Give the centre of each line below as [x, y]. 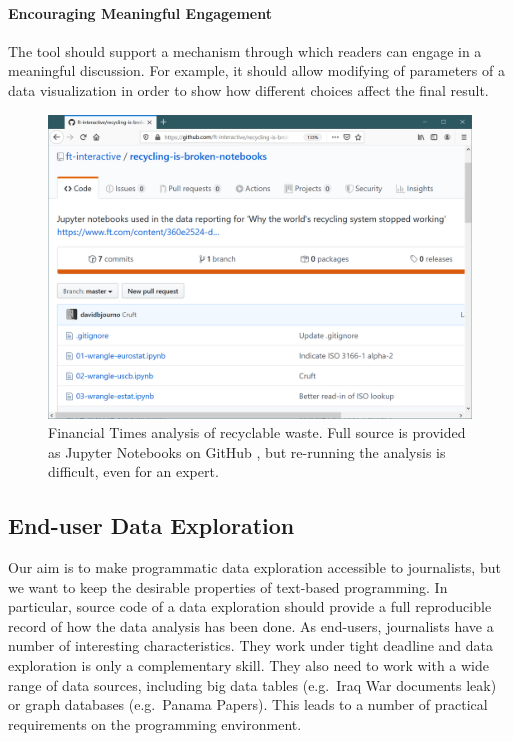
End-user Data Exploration [151, 525]
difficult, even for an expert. [133, 471]
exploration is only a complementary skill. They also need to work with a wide [248, 665]
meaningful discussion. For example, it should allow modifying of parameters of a [256, 70]
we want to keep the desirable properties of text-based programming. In [228, 586]
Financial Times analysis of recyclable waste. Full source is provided [257, 432]
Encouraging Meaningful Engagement [140, 12]
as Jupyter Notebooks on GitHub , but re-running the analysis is [247, 451]
